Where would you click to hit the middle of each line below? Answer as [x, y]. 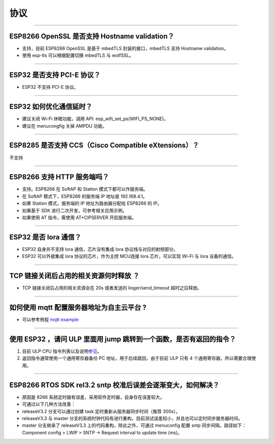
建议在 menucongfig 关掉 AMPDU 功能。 [64, 126]
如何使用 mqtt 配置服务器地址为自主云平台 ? [78, 307]
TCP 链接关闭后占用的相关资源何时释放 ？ [74, 276]
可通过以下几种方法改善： [49, 404]
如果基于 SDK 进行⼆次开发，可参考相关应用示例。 [75, 210]
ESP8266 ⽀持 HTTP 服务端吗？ [59, 177]
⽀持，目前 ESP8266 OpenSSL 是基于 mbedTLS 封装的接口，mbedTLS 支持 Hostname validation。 [125, 49]
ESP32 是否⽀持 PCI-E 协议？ [55, 75]
